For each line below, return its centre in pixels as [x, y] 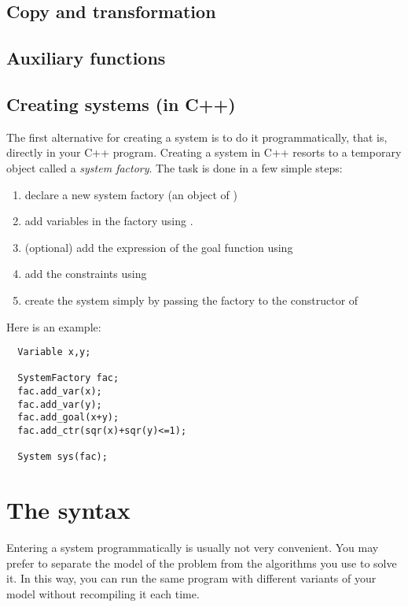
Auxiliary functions [86, 58]
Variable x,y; [54, 352]
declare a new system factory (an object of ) [131, 194]
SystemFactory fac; [68, 378]
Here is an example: [54, 326]
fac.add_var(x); [60, 392]
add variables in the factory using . [109, 221]
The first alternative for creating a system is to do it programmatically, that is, [197, 137]
